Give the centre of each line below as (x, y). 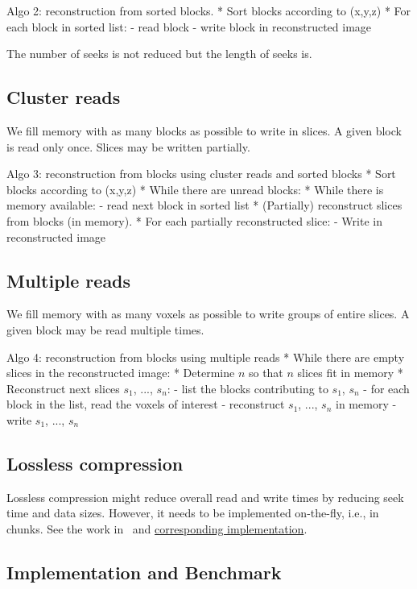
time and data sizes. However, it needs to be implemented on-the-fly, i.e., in (193, 513)
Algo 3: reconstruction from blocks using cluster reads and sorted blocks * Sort (201, 174)
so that (266, 373)
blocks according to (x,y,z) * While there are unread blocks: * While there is (195, 189)
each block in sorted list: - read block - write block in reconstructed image (189, 26)
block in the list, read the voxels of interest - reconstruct (146, 404)
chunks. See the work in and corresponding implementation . (157, 528)
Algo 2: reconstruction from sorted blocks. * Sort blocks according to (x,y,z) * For (209, 10)
